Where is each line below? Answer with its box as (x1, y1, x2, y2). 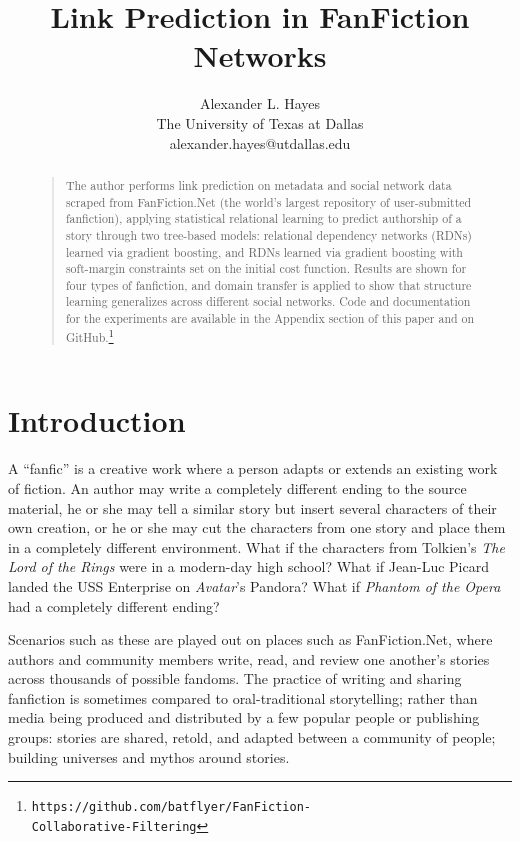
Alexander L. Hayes (199, 93, 321, 114)
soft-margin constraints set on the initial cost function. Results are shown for (65, 260, 467, 277)
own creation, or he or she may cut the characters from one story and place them (8, 517, 506, 538)
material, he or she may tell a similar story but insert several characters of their (8, 497, 497, 518)
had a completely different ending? (8, 595, 220, 616)
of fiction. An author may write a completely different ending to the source (8, 477, 467, 498)
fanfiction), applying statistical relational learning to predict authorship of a (65, 210, 462, 227)
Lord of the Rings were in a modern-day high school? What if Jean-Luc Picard (8, 556, 489, 577)
